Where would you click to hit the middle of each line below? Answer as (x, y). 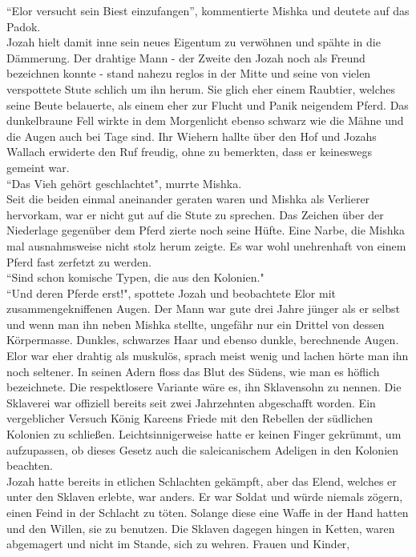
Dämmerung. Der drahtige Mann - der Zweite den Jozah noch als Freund (186, 57)
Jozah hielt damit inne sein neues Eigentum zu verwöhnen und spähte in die (194, 42)
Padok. (24, 26)
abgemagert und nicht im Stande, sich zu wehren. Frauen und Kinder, (178, 544)
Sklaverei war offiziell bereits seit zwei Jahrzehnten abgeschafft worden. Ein (191, 402)
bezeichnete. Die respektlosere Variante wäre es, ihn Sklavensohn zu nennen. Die (204, 387)
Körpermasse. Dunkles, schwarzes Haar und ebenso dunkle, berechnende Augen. (203, 340)
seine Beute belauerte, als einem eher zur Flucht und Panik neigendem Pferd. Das (208, 104)
